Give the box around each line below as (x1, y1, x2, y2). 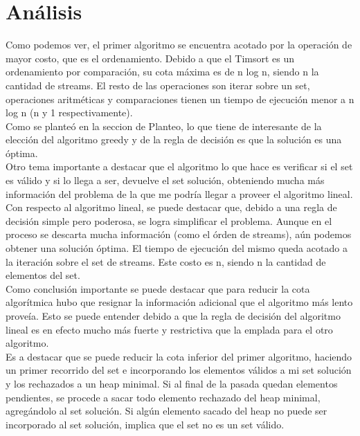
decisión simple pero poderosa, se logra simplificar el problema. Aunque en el (6, 213, 332, 228)
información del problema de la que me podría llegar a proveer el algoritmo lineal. (6, 186, 353, 201)
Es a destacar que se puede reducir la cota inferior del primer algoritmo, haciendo (6, 349, 352, 363)
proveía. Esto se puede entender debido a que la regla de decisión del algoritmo (6, 309, 341, 323)
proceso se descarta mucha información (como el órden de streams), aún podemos (6, 227, 352, 242)
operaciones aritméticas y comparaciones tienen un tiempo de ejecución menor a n (6, 91, 354, 106)
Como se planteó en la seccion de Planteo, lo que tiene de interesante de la (6, 118, 322, 133)
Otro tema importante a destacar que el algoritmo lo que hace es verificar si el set (6, 159, 353, 174)
